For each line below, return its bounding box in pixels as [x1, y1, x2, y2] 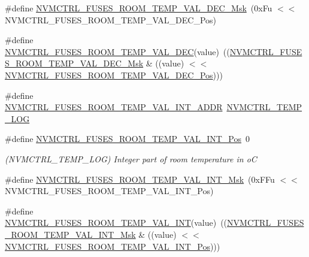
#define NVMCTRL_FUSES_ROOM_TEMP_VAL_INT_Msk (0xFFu [5, 173, 275, 185]
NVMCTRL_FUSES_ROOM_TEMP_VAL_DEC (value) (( [5, 45, 230, 58]
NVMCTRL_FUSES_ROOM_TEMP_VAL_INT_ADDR [5, 101, 223, 113]
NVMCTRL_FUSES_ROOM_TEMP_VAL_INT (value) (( [5, 216, 228, 229]
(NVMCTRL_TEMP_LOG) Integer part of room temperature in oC [5, 152, 257, 165]
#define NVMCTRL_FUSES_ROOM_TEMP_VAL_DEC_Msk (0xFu [5, 2, 272, 14]
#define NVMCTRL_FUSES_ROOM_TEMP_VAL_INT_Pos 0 [5, 132, 250, 145]
